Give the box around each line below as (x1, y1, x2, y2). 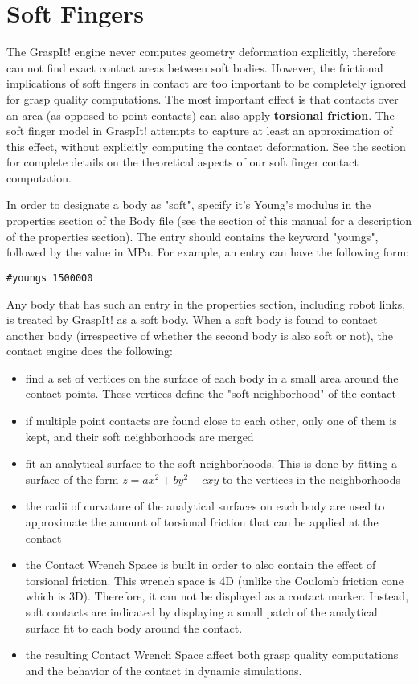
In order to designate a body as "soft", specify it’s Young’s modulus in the (6, 196, 371, 213)
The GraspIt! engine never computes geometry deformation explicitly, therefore (6, 43, 396, 60)
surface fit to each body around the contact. (25, 619, 243, 636)
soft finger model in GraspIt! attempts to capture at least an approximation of (6, 122, 393, 139)
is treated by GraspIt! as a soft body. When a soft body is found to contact (6, 311, 378, 328)
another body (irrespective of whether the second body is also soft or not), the (6, 326, 393, 343)
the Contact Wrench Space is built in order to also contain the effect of (25, 556, 376, 573)
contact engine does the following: (6, 342, 173, 359)
